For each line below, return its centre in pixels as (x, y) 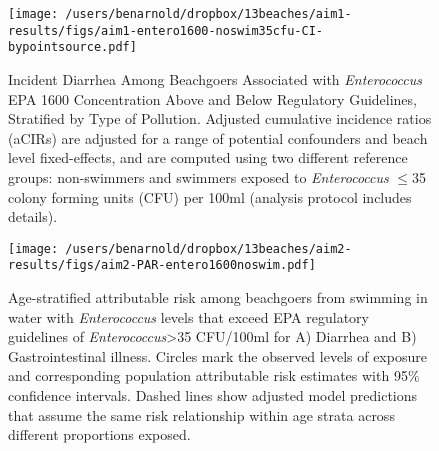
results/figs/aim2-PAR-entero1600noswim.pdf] (162, 265)
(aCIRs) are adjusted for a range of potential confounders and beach (218, 137)
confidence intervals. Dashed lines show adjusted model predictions (213, 395)
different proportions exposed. (99, 434)
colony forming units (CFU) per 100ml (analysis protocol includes (210, 196)
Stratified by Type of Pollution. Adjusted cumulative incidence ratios (220, 118)
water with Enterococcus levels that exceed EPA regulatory (188, 316)
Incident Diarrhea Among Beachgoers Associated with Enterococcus (215, 78)
